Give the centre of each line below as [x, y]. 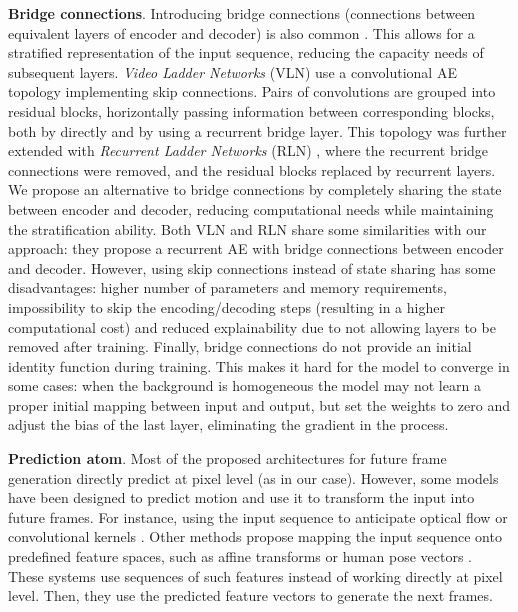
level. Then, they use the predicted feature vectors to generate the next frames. [250, 595]
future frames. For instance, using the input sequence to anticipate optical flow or [258, 516]
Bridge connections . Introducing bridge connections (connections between [242, 13]
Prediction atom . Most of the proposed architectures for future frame [227, 458]
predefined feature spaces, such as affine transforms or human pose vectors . [240, 556]
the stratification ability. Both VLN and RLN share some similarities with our [247, 228]
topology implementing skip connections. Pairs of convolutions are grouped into [252, 91]
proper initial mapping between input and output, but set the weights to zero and [259, 404]
